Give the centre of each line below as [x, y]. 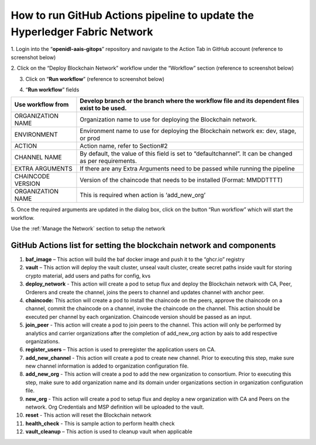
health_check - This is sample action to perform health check [100, 423]
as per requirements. [109, 161]
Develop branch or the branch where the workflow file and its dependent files [190, 101]
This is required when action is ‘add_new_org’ [143, 195]
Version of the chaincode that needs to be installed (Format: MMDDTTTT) [181, 180]
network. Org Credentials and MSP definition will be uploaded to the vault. [115, 407]
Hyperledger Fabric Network [82, 32]
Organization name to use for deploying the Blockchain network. [169, 120]
